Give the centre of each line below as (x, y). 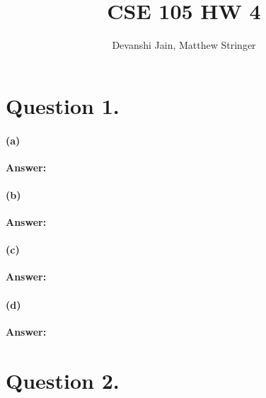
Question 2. (63, 380)
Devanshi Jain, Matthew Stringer (184, 45)
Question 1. (63, 105)
